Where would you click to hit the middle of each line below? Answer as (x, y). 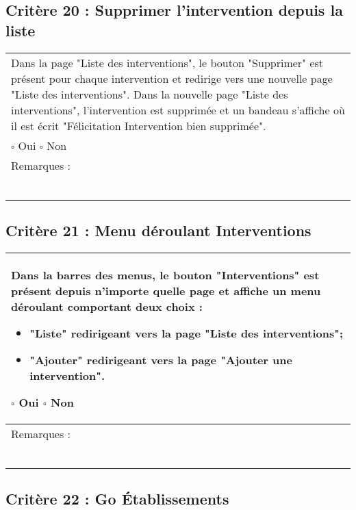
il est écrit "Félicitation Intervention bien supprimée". (139, 125)
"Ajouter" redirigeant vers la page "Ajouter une (161, 359)
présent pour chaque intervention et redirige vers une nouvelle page (172, 78)
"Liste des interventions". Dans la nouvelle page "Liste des (150, 94)
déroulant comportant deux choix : (107, 306)
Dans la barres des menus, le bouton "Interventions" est (165, 275)
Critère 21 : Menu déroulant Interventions (158, 230)
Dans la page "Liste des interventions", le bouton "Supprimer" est (167, 62)
